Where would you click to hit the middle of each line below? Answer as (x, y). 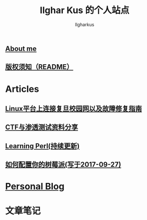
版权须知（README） (39, 67)
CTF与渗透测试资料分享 (42, 127)
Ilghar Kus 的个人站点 (85, 10)
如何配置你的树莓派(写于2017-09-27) (63, 164)
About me (21, 48)
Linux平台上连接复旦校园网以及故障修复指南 (73, 108)
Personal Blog (35, 187)
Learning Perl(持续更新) (42, 146)
